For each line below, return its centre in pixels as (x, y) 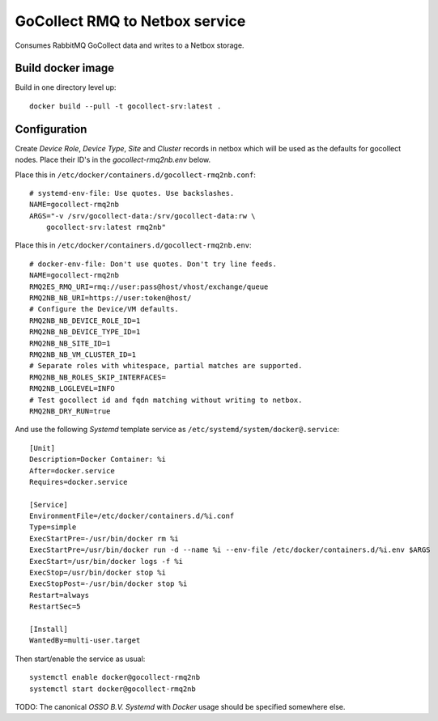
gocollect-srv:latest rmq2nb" (106, 227)
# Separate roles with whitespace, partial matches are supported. (166, 366)
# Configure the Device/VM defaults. (104, 309)
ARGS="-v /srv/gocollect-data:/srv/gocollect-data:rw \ (142, 216)
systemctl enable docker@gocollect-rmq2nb (115, 677)
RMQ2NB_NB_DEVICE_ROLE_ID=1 (85, 320)
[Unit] (43, 448)
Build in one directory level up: (66, 87)
